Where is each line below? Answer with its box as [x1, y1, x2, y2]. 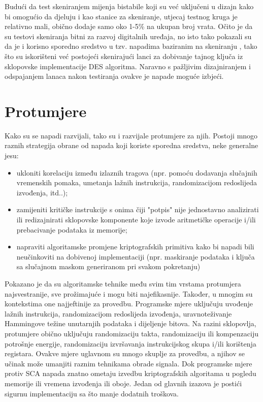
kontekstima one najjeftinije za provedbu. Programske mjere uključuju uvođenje [5, 298, 253, 309]
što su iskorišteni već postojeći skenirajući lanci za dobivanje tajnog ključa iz [5, 50, 243, 61]
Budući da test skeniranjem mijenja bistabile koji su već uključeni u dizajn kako [5, 1, 254, 11]
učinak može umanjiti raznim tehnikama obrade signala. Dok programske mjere [5, 358, 252, 368]
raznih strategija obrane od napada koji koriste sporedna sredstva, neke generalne [5, 140, 258, 151]
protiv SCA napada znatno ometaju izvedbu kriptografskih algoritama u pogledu [5, 368, 256, 379]
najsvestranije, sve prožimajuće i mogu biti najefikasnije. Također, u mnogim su [5, 288, 253, 299]
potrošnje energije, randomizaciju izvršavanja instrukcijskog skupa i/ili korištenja [5, 338, 256, 349]
